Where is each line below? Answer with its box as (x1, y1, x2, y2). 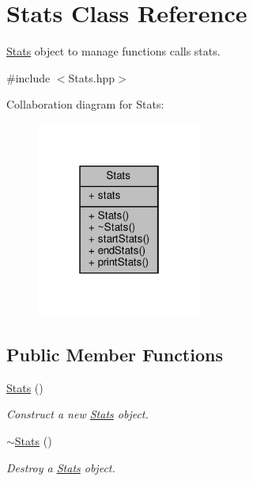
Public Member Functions (6, 342, 223, 366)
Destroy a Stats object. (6, 459, 115, 475)
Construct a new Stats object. (6, 406, 149, 422)
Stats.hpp (68, 69, 115, 86)
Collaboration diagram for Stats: (6, 96, 164, 113)
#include (6, 69, 51, 86)
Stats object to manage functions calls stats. (6, 43, 221, 59)
